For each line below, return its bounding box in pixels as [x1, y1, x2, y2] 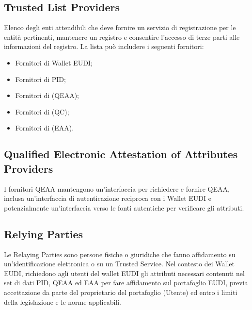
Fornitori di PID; [15, 74, 66, 84]
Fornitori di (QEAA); [15, 90, 79, 100]
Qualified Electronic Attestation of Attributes [4, 147, 238, 162]
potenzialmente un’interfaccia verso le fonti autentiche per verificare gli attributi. [4, 202, 244, 212]
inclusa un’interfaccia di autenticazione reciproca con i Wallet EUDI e [4, 193, 211, 203]
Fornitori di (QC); [15, 106, 69, 116]
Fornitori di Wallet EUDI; [15, 57, 93, 67]
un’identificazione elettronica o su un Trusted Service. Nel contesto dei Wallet [4, 259, 235, 269]
